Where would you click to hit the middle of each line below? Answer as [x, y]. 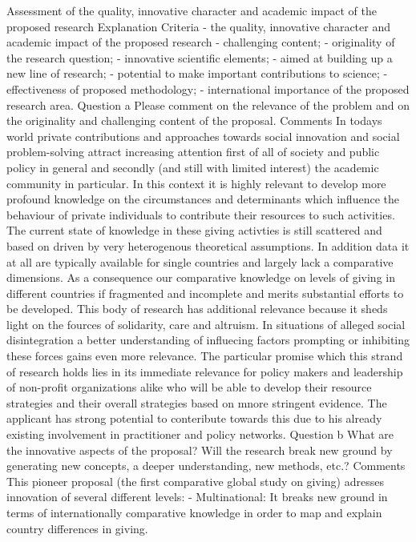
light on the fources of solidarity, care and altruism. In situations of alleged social [206, 324]
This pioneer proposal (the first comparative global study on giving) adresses [195, 481]
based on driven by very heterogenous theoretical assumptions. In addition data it [208, 245]
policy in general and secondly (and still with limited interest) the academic [193, 167]
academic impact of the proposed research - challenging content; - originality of [201, 42]
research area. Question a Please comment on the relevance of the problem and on [208, 104]
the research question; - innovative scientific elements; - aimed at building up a [200, 57]
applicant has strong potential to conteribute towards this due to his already [194, 418]
